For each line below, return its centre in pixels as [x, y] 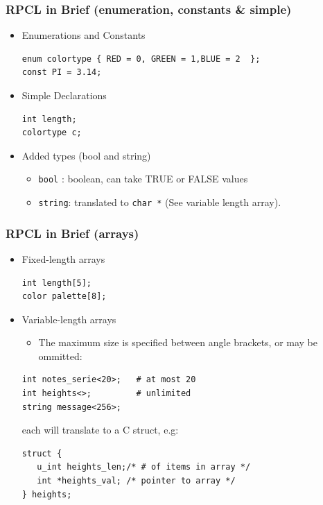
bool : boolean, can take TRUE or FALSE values [143, 179]
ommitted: [60, 356]
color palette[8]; [64, 297]
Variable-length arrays [69, 319]
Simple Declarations [64, 95]
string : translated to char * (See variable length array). [160, 202]
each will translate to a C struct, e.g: [100, 430]
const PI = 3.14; [62, 72]
